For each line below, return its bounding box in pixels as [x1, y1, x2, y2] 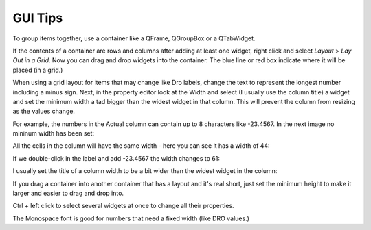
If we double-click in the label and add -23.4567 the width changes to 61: [12, 154, 220, 162]
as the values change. [12, 107, 76, 116]
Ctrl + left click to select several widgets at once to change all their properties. [12, 202, 234, 210]
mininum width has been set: [12, 129, 95, 138]
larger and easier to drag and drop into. [12, 189, 124, 198]
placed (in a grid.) [12, 66, 63, 74]
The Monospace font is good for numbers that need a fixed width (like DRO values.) [12, 214, 250, 222]
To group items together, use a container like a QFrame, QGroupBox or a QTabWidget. [12, 34, 256, 42]
